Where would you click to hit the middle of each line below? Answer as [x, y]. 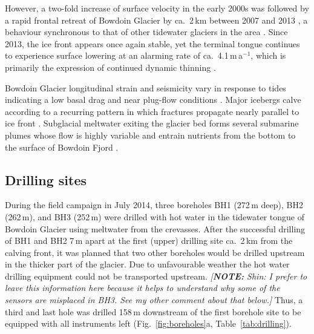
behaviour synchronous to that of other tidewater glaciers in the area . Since [146, 32]
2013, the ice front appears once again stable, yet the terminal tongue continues [152, 43]
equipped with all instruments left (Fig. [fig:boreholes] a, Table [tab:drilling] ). [148, 323]
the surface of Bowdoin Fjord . [62, 147]
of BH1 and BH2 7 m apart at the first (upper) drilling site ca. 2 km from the [149, 241]
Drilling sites [46, 179]
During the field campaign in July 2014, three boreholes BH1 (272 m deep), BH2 [154, 205]
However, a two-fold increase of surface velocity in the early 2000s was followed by [157, 8]
